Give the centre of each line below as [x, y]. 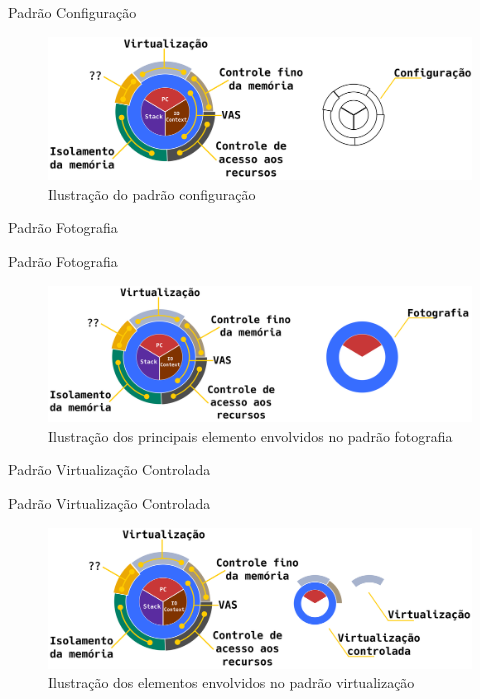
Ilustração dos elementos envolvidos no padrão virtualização [231, 682]
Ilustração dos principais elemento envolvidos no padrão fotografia [250, 435]
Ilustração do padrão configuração [152, 193]
